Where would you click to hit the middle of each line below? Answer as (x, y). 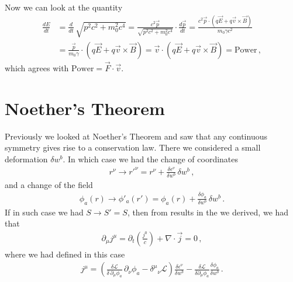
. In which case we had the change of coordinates (151, 159)
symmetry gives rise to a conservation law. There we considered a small (133, 147)
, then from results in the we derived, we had (208, 212)
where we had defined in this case (65, 254)
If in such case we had (44, 212)
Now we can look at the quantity (64, 7)
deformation (26, 159)
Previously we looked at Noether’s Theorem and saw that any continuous (136, 136)
